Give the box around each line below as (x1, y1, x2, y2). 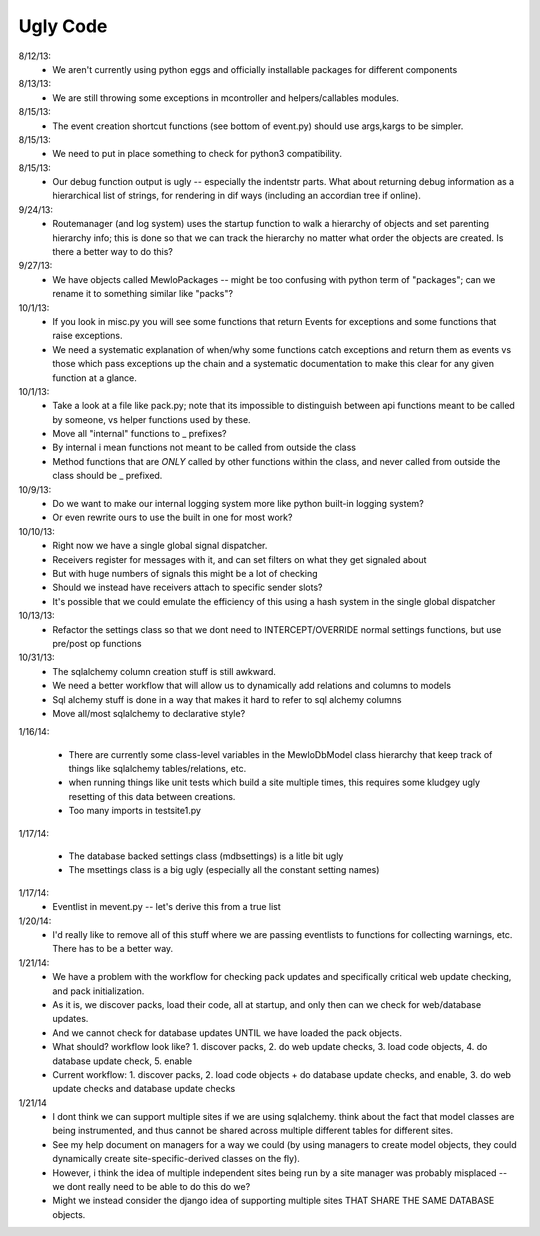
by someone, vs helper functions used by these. (52, 413, 251, 425)
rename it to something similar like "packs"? (52, 288, 234, 300)
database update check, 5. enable (52, 1055, 193, 1067)
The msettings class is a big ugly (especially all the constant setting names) (68, 864, 380, 876)
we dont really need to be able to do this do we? (52, 1181, 251, 1193)
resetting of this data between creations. (68, 790, 236, 802)
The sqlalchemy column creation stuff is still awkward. (52, 665, 277, 677)
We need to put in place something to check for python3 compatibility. (52, 148, 342, 160)
